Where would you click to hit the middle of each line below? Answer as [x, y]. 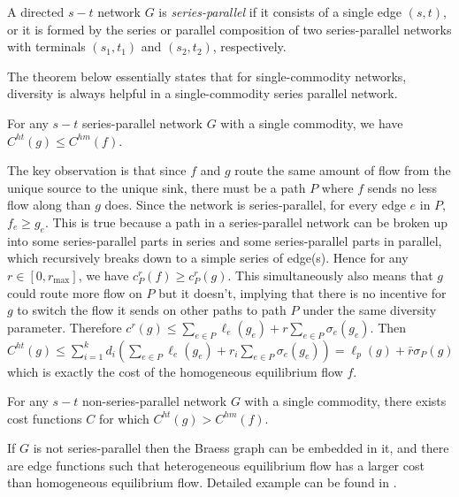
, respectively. [249, 46]
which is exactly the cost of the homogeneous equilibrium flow [175, 371]
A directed [36, 11]
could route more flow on [75, 292]
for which [124, 418]
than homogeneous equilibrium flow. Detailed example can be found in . [202, 482]
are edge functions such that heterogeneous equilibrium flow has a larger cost [216, 465]
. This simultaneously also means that [330, 275]
